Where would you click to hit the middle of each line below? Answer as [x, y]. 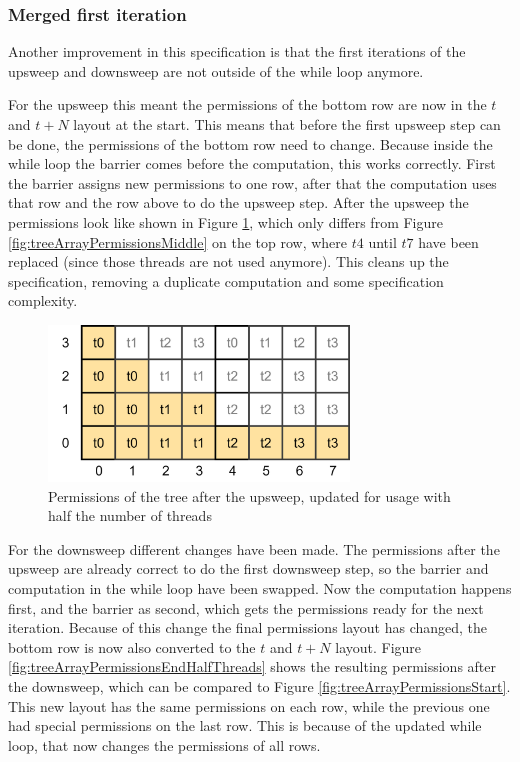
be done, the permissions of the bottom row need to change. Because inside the [250, 143]
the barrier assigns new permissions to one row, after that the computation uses [252, 182]
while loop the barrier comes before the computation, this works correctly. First [252, 163]
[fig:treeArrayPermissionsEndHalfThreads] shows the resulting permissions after [252, 666]
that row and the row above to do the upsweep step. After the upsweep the [238, 202]
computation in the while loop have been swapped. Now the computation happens [260, 587]
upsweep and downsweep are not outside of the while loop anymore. [216, 70]
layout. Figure [378, 646]
